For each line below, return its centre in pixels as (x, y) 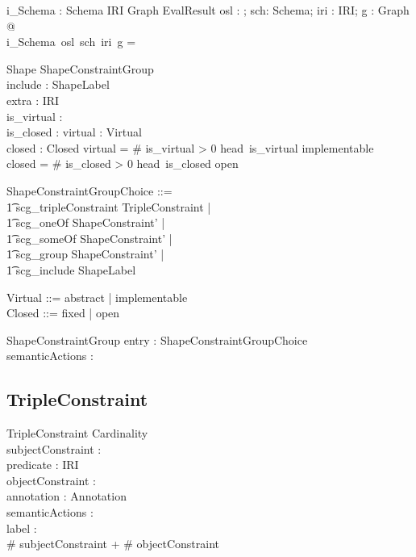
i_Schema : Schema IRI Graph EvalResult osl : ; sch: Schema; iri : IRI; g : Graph (208, 10)
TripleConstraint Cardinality (77, 433)
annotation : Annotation (67, 496)
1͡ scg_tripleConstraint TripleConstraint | (109, 206)
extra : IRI (33, 100)
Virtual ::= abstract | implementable (97, 297)
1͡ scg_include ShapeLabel (71, 269)
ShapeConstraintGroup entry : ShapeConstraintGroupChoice (157, 339)
